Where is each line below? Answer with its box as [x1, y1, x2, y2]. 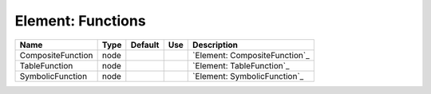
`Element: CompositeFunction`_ [192, 49, 310, 61]
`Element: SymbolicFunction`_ [192, 70, 304, 81]
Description [192, 39, 239, 50]
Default [130, 39, 160, 50]
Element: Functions [14, 12, 147, 29]
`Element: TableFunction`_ [192, 60, 290, 71]
